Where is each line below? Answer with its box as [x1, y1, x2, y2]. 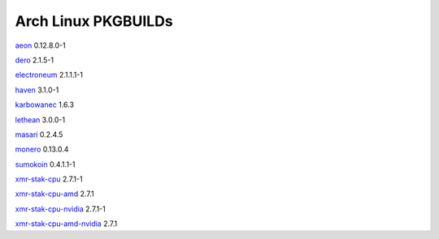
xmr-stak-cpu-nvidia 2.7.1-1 [15, 203, 106, 214]
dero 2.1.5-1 [15, 55, 54, 65]
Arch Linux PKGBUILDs [15, 12, 174, 30]
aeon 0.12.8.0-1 [15, 41, 66, 50]
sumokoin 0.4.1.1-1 [15, 159, 76, 169]
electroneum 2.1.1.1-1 [15, 70, 83, 80]
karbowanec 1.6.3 [15, 100, 75, 109]
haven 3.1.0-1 [15, 85, 59, 95]
